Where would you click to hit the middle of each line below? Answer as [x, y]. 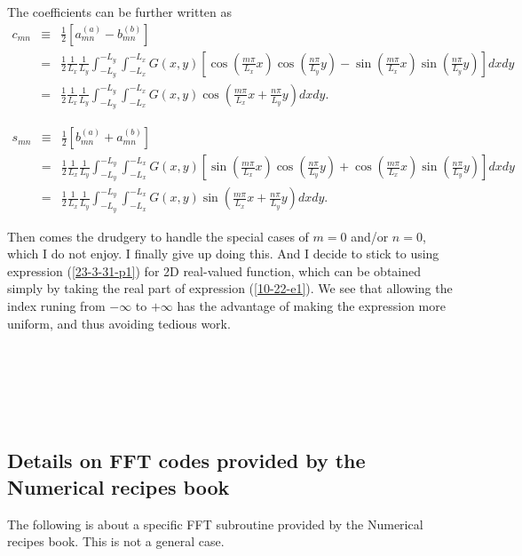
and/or [370, 236]
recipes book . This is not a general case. [116, 541]
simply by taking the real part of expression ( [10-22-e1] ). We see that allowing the [230, 288]
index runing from [56, 305]
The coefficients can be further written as [120, 12]
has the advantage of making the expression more [311, 305]
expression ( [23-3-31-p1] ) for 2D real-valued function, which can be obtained [214, 270]
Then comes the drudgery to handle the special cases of [158, 236]
